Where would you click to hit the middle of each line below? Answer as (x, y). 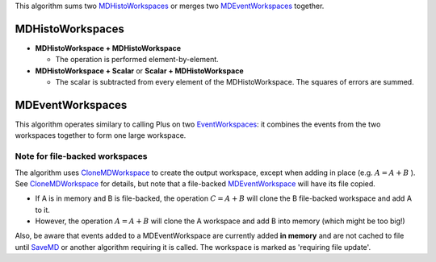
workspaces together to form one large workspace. (101, 135)
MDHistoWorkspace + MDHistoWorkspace (108, 48)
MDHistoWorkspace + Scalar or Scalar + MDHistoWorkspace (139, 71)
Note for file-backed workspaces (82, 156)
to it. (42, 210)
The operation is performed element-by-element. (137, 60)
